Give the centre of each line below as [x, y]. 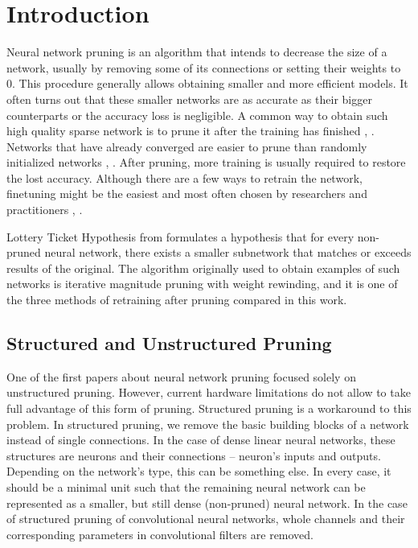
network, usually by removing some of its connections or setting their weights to [204, 67]
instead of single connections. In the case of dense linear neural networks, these [201, 440]
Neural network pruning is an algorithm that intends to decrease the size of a [197, 52]
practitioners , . [45, 210]
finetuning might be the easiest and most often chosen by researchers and [187, 194]
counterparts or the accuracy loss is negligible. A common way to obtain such [197, 115]
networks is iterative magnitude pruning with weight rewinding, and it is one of [202, 284]
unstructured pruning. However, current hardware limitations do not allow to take [209, 392]
